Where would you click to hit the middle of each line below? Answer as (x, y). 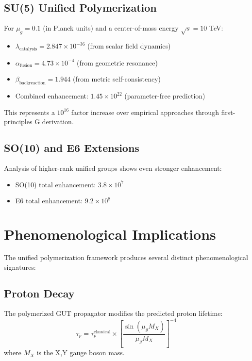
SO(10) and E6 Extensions (72, 148)
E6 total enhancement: (49, 201)
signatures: (20, 267)
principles (18, 122)
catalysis (28, 49)
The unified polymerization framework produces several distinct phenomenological (126, 257)
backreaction (32, 83)
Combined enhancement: (52, 96)
